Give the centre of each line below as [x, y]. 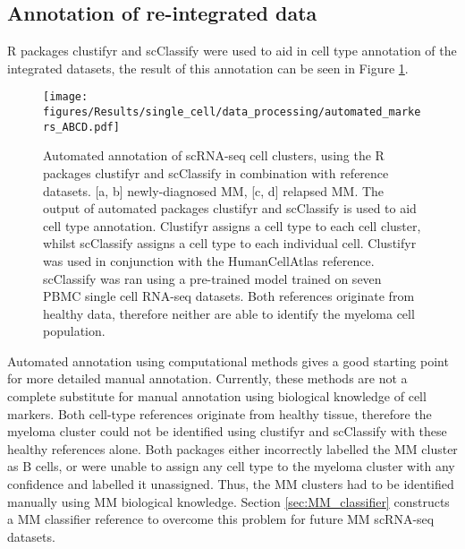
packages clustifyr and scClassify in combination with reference [216, 172]
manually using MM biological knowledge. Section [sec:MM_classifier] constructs [228, 501]
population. [74, 331]
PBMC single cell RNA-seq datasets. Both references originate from [229, 296]
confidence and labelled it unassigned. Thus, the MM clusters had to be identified [231, 484]
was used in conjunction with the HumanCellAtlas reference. [209, 260]
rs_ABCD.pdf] [81, 127]
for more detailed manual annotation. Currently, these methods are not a [207, 378]
